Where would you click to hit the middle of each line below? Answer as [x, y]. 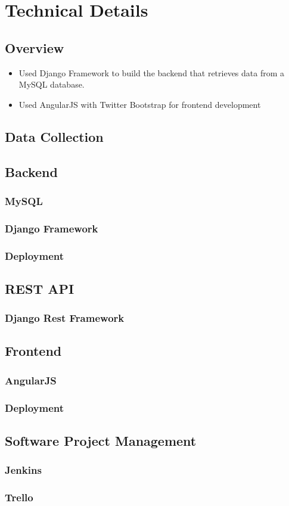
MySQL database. [52, 84]
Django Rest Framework [65, 318]
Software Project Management [101, 440]
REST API [40, 288]
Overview [35, 47]
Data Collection [54, 136]
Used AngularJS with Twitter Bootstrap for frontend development [140, 104]
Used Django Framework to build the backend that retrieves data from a [152, 72]
